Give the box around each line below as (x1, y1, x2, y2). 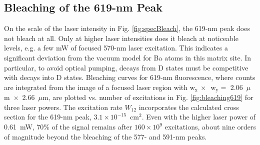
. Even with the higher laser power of (141, 111, 256, 122)
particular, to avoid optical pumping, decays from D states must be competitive (4, 62, 248, 72)
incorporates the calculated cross (138, 101, 239, 112)
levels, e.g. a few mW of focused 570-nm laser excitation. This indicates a (4, 42, 228, 53)
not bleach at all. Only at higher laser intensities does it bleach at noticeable (4, 32, 238, 43)
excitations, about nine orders (164, 121, 256, 131)
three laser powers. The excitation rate (4, 101, 122, 112)
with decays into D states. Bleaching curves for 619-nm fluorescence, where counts (4, 72, 255, 82)
